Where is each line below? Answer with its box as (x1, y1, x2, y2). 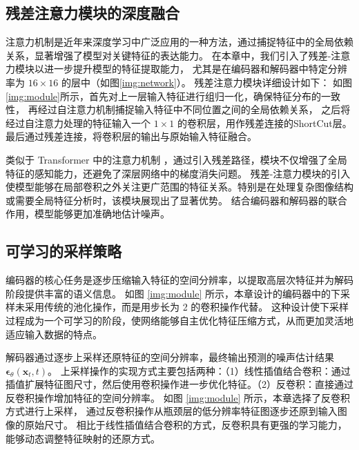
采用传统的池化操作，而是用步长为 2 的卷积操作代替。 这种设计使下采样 (24, 300, 349, 314)
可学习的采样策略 (6, 240, 122, 262)
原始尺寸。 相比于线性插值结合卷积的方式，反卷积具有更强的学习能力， (24, 418, 347, 432)
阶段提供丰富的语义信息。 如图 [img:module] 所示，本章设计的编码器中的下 (6, 286, 340, 300)
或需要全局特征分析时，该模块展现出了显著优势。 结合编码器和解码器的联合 (6, 193, 347, 207)
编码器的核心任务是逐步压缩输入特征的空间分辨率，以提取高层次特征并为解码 (6, 273, 353, 287)
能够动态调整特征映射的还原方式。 (6, 431, 160, 445)
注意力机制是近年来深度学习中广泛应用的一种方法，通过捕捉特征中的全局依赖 (6, 35, 353, 49)
